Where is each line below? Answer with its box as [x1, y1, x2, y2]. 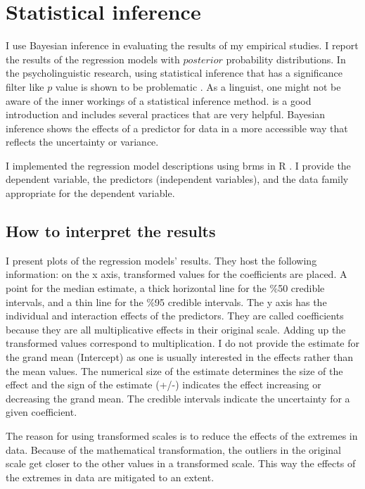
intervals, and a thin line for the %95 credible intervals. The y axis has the [6, 294, 327, 309]
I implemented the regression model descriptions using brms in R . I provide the [6, 158, 351, 172]
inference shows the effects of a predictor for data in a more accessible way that [6, 120, 348, 135]
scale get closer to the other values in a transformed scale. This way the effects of [6, 456, 356, 471]
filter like [6, 79, 44, 94]
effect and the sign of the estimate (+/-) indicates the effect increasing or [6, 377, 321, 392]
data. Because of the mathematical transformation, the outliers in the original [6, 442, 341, 457]
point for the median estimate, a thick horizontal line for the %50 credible [6, 281, 325, 296]
